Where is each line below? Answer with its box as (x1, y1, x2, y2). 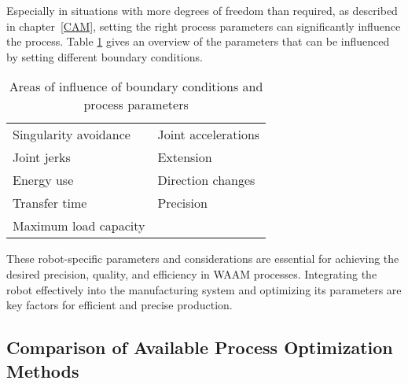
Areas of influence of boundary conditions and (9, 77, 263, 96)
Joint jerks (13, 148, 71, 167)
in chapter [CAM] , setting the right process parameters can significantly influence (6, 17, 401, 34)
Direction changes (157, 171, 255, 190)
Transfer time (13, 194, 87, 212)
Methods (6, 358, 79, 382)
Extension (157, 148, 212, 167)
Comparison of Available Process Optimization (6, 335, 393, 360)
